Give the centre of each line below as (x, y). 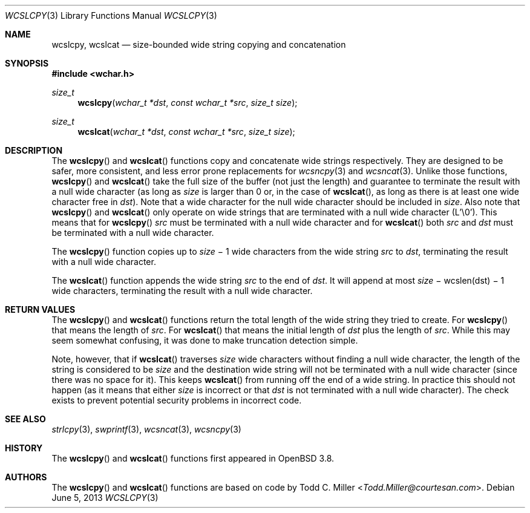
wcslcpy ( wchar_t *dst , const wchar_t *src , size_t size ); (188, 103)
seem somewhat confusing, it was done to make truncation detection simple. (205, 340)
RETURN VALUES (40, 309)
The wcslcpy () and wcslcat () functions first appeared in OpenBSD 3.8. (193, 458)
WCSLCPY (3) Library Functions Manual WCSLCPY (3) (111, 15)
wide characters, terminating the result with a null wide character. (182, 291)
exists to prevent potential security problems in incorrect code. (177, 400)
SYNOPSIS (27, 63)
